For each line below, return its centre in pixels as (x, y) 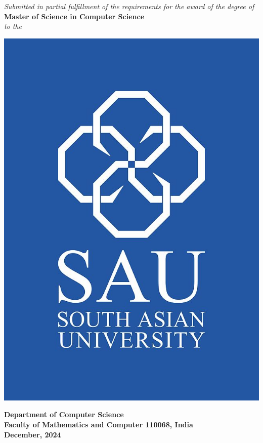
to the (13, 26)
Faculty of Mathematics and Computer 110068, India (99, 425)
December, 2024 (33, 434)
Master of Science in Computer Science (74, 16)
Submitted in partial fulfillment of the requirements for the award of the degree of (129, 6)
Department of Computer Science (64, 414)
